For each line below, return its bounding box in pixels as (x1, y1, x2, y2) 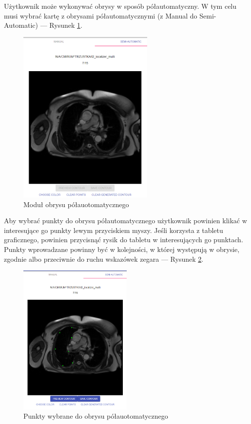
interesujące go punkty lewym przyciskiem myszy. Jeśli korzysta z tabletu (4, 225, 223, 235)
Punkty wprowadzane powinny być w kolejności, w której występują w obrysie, (4, 244, 240, 254)
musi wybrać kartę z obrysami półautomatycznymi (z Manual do (4, 10, 197, 20)
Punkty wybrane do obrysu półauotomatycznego (23, 411, 168, 421)
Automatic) (4, 20, 38, 30)
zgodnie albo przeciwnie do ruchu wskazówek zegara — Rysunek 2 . (4, 253, 204, 264)
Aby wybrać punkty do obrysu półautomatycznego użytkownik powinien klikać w (4, 215, 247, 226)
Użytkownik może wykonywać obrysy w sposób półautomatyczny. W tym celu (4, 1, 237, 11)
